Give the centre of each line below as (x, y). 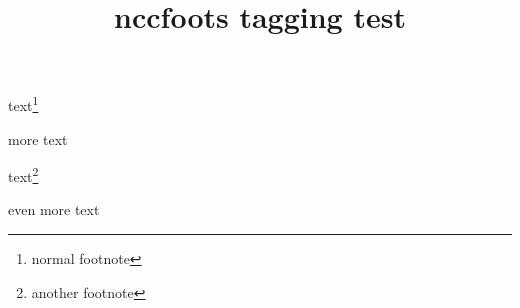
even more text (54, 209)
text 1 (23, 104)
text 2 (23, 174)
